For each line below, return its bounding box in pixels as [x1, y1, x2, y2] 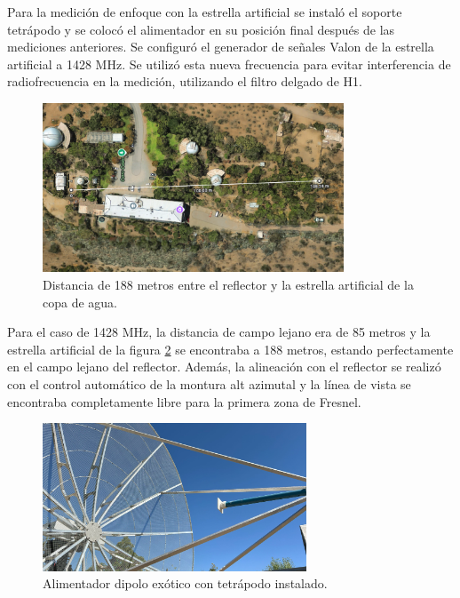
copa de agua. [43, 292, 117, 311]
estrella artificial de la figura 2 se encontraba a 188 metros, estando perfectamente [7, 339, 454, 358]
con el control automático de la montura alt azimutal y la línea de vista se [7, 374, 411, 393]
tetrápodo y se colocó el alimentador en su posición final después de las [7, 20, 395, 38]
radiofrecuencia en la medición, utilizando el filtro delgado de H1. [7, 72, 362, 91]
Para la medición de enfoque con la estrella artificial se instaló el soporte [7, 3, 402, 20]
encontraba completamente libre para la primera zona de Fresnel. [7, 392, 361, 411]
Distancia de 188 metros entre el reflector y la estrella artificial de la [43, 275, 414, 294]
